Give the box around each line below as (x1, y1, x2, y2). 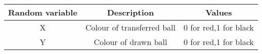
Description (107, 6, 154, 18)
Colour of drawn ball (94, 36, 167, 47)
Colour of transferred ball (85, 21, 176, 33)
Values (205, 6, 232, 18)
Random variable (8, 6, 77, 18)
